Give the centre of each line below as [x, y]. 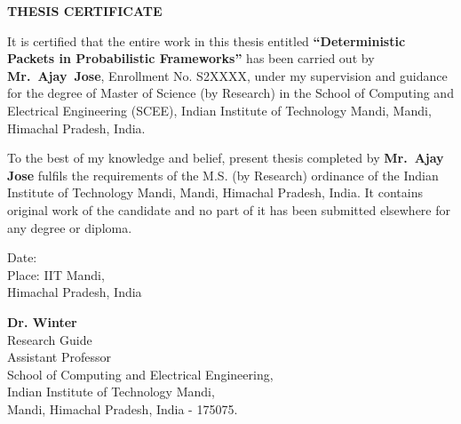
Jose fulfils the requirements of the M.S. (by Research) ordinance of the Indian [223, 175]
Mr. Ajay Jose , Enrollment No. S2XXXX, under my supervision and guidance [227, 75]
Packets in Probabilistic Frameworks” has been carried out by [191, 58]
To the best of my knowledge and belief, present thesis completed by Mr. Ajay [226, 158]
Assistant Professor [59, 357]
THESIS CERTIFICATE [85, 11]
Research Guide [50, 339]
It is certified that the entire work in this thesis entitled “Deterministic [207, 40]
